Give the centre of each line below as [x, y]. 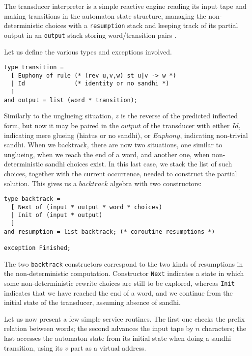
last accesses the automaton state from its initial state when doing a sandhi [118, 338]
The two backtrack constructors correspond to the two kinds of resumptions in [124, 263]
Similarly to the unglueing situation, [59, 116]
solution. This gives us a [41, 183]
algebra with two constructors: [156, 183]
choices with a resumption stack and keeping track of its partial [142, 25]
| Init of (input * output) [57, 215]
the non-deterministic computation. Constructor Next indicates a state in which [124, 273]
